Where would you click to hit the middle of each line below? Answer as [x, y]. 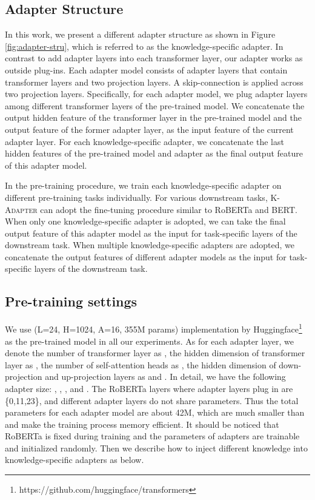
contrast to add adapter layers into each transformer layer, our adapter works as [154, 58]
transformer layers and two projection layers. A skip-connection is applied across [154, 82]
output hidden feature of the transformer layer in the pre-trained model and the [154, 117]
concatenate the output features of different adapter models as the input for [146, 256]
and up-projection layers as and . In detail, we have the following [165, 377]
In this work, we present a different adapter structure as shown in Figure [140, 34]
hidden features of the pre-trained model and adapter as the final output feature [154, 153]
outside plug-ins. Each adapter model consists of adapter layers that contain [146, 69]
